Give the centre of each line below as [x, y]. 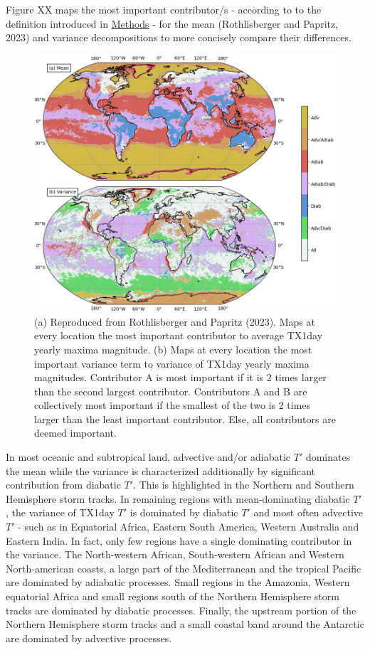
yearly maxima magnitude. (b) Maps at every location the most [173, 349]
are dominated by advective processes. [89, 638]
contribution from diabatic [63, 485]
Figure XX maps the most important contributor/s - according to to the [164, 9]
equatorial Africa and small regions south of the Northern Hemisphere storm [173, 596]
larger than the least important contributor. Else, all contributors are [185, 419]
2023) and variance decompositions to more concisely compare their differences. [179, 37]
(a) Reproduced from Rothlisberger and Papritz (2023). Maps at [175, 321]
